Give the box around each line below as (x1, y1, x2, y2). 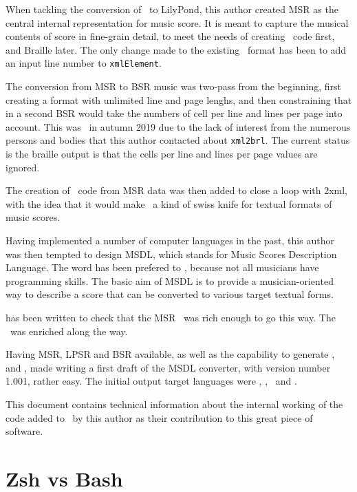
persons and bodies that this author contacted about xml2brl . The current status (6, 133, 350, 147)
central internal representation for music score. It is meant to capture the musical (6, 15, 349, 30)
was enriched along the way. (10, 323, 128, 338)
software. (6, 424, 43, 438)
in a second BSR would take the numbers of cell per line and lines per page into (6, 106, 343, 120)
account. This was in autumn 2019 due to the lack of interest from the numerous (6, 119, 351, 133)
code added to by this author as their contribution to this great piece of (6, 410, 313, 425)
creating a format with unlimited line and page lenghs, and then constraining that (6, 92, 352, 107)
